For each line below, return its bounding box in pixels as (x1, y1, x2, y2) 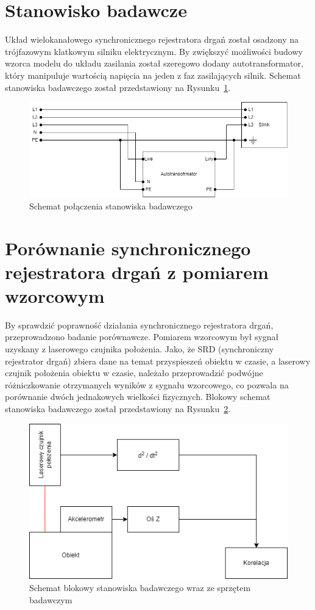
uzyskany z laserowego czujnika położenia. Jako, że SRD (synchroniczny (5, 343, 274, 355)
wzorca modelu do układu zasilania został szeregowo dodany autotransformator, (5, 57, 303, 70)
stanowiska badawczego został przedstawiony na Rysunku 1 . (5, 81, 231, 93)
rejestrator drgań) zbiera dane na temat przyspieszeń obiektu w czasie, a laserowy (5, 354, 311, 367)
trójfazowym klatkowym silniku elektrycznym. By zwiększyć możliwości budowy (5, 45, 303, 57)
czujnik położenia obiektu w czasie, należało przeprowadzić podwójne (5, 366, 263, 379)
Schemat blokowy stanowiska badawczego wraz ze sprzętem (29, 581, 251, 594)
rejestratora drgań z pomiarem (5, 259, 269, 284)
